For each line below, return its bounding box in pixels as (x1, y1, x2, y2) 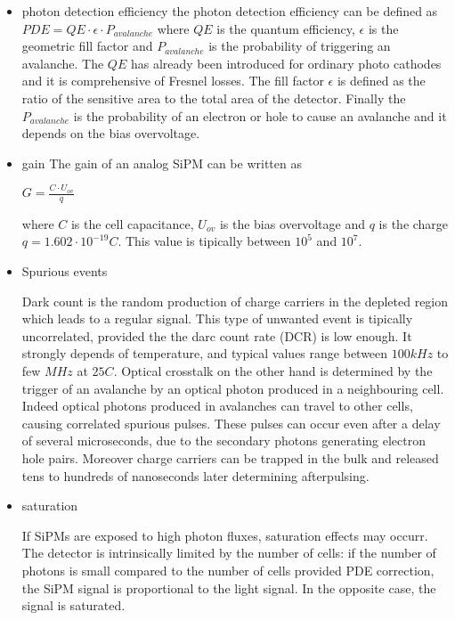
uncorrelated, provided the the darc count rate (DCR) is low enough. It (21, 326, 412, 345)
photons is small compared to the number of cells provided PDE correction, (21, 560, 435, 579)
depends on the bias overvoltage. (21, 124, 200, 143)
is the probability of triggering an (208, 37, 391, 55)
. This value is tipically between (118, 232, 291, 250)
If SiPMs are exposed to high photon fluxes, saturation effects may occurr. (21, 526, 428, 544)
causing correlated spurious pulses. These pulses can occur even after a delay (21, 413, 441, 432)
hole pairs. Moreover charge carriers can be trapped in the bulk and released (21, 449, 439, 468)
